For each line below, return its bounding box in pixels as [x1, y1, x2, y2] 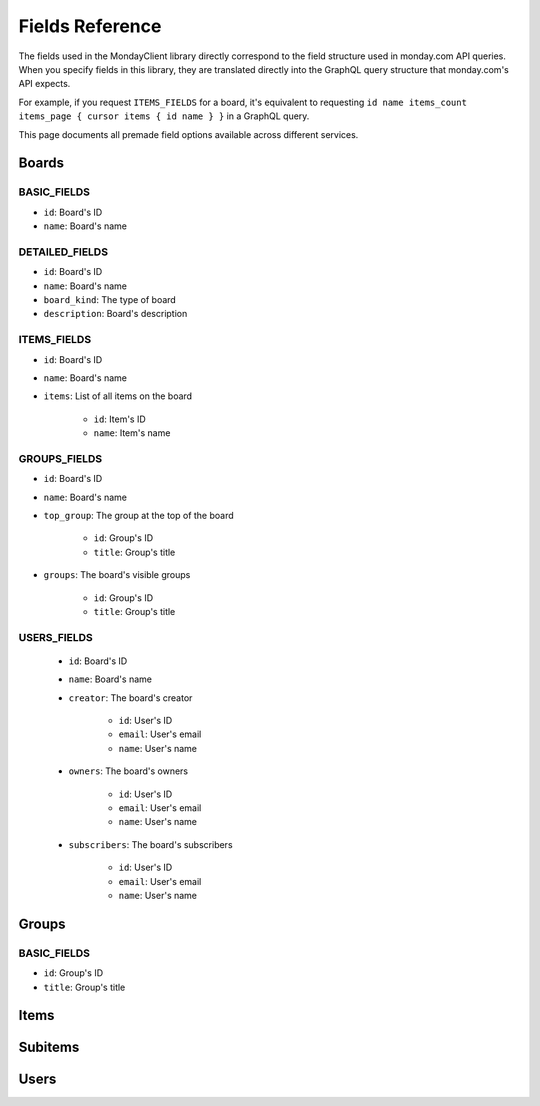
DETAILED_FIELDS [18, 245, 109, 259]
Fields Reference [18, 15, 162, 37]
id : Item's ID [93, 413, 147, 425]
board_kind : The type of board [43, 293, 177, 305]
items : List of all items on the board [43, 390, 193, 402]
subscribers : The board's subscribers [68, 838, 234, 850]
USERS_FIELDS [18, 630, 94, 644]
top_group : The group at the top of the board [43, 509, 234, 521]
